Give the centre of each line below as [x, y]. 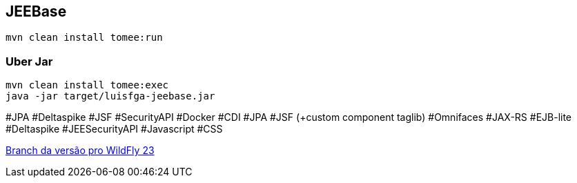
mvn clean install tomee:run [84, 38]
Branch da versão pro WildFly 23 [80, 151]
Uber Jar [29, 61]
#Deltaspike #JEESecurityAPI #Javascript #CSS [114, 129]
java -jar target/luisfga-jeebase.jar [110, 96]
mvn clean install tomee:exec [87, 85]
